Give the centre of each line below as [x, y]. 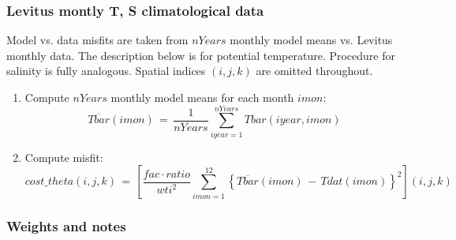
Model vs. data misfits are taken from [97, 40]
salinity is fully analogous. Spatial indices [106, 71]
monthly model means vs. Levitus [311, 40]
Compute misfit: [64, 157]
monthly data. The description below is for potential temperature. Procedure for [201, 55]
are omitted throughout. [314, 71]
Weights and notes [66, 226]
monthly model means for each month [202, 97]
